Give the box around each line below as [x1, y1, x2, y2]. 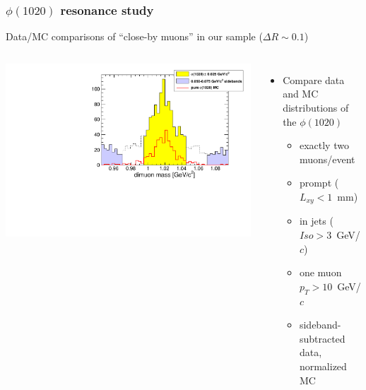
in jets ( [299, 213, 333, 228]
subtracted [299, 331, 346, 345]
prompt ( [299, 175, 339, 190]
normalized [299, 358, 347, 373]
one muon [299, 265, 342, 280]
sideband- [299, 317, 341, 332]
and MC [283, 86, 319, 101]
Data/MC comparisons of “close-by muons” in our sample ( [6, 29, 263, 44]
